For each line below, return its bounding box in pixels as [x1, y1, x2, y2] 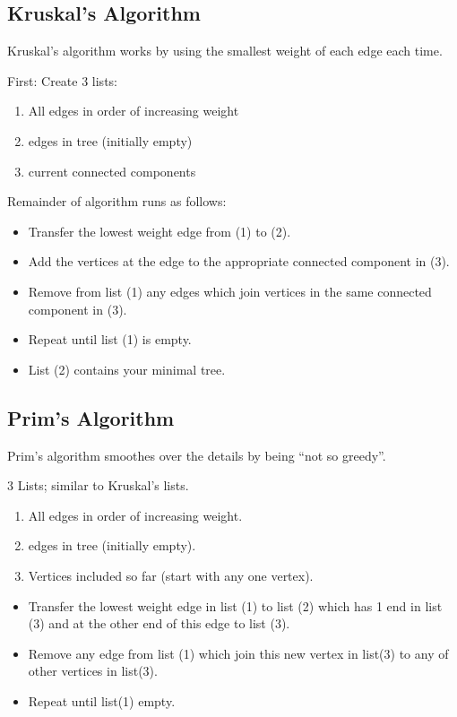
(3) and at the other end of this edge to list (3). [28, 614, 290, 633]
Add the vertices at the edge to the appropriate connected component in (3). [28, 252, 450, 271]
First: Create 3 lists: [7, 71, 117, 90]
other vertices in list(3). [28, 661, 158, 680]
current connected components [28, 161, 196, 180]
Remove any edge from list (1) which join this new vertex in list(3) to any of [28, 644, 449, 662]
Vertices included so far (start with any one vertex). [28, 566, 314, 584]
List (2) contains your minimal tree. [28, 359, 226, 378]
